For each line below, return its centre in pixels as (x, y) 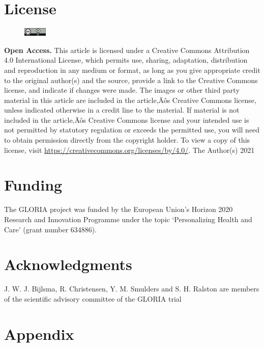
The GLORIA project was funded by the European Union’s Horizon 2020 (119, 209)
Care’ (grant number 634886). (51, 229)
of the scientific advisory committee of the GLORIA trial (93, 298)
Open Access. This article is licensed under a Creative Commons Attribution (127, 50)
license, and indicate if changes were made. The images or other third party (122, 90)
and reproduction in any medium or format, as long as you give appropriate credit (132, 70)
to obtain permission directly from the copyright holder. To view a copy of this (127, 140)
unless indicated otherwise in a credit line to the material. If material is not (122, 110)
